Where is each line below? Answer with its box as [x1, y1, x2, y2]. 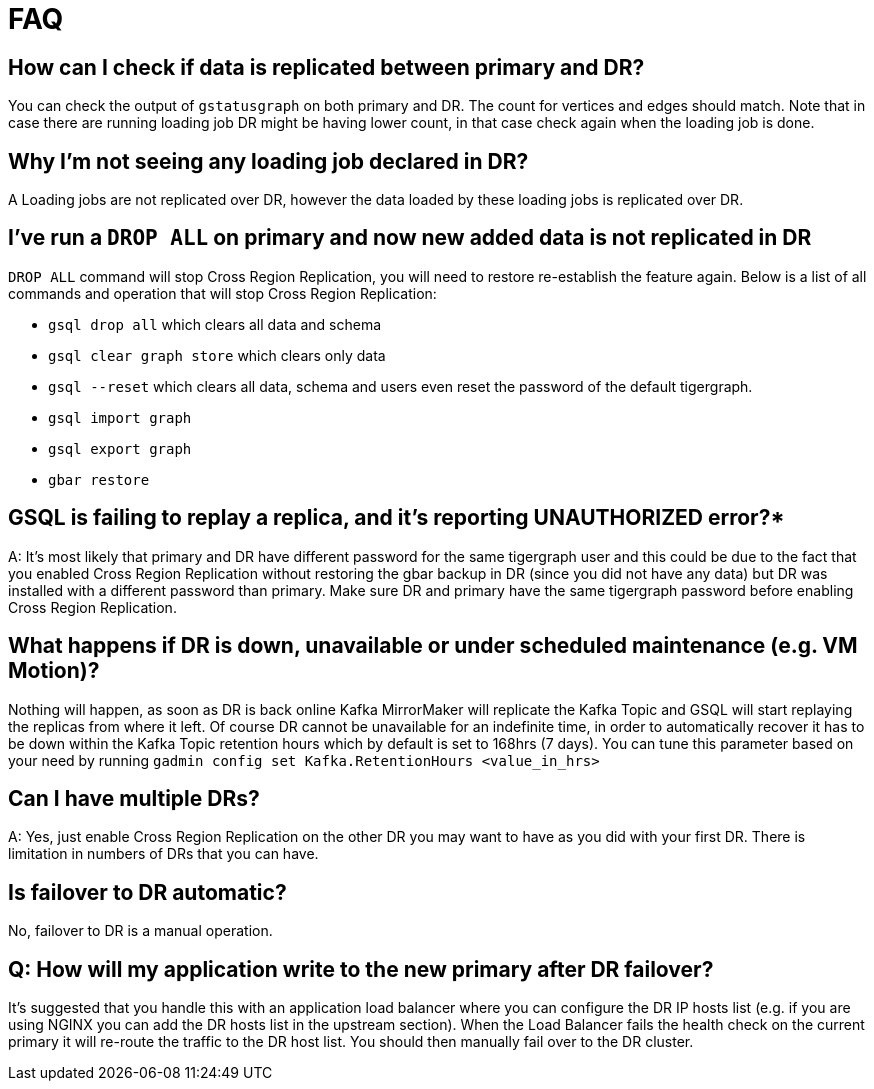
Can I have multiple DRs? [8, 785, 260, 811]
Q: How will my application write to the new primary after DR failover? [8, 956, 714, 982]
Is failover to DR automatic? [8, 879, 287, 905]
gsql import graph [48, 409, 192, 426]
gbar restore [48, 471, 150, 488]
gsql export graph [48, 440, 192, 457]
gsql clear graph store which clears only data [48, 346, 386, 364]
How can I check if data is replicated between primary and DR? [8, 54, 645, 80]
